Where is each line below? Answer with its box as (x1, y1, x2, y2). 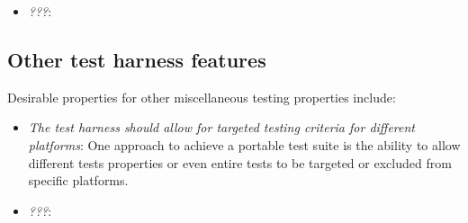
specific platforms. (28, 171, 129, 190)
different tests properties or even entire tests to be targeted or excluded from (28, 153, 452, 172)
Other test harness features (7, 45, 266, 73)
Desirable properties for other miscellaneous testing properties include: (7, 87, 396, 106)
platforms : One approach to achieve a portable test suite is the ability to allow (28, 135, 461, 154)
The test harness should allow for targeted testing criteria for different (28, 118, 416, 137)
